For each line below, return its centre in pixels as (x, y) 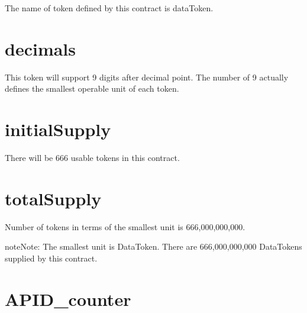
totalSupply (53, 198)
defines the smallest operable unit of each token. (92, 88)
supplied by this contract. (51, 258)
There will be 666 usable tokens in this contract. (92, 158)
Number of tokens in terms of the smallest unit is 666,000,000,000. (125, 226)
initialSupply (58, 129)
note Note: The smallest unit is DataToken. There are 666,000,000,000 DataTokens (153, 246)
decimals (41, 48)
